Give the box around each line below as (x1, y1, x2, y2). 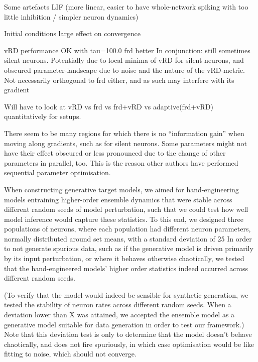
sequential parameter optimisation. (4, 167, 111, 178)
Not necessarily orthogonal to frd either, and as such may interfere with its (4, 74, 234, 85)
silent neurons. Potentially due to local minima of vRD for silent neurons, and (4, 55, 244, 65)
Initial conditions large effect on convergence (4, 28, 141, 39)
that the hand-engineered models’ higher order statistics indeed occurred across (4, 263, 248, 273)
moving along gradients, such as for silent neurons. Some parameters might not (4, 138, 247, 148)
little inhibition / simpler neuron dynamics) (4, 11, 139, 22)
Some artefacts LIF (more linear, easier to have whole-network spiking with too (4, 2, 248, 12)
